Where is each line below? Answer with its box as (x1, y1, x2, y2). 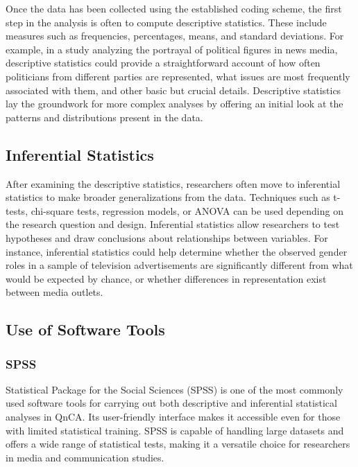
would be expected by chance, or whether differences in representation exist (6, 271, 327, 285)
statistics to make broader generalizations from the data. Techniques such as (6, 190, 330, 204)
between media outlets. (6, 285, 103, 299)
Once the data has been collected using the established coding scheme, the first (6, 1, 342, 15)
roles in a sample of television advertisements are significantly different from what (6, 258, 353, 272)
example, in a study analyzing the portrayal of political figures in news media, (6, 42, 338, 56)
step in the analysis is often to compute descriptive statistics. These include (6, 15, 327, 29)
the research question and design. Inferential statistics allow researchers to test (6, 217, 340, 231)
